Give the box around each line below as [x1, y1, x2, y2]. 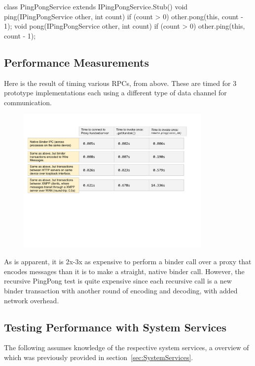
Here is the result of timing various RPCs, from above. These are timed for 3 [4, 78, 237, 88]
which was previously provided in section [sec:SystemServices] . [4, 352, 193, 362]
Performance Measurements [4, 54, 149, 70]
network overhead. [4, 295, 59, 305]
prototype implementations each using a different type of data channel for [4, 87, 227, 98]
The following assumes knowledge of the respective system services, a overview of [4, 342, 249, 353]
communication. [4, 97, 52, 107]
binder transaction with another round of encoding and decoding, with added [4, 285, 238, 296]
